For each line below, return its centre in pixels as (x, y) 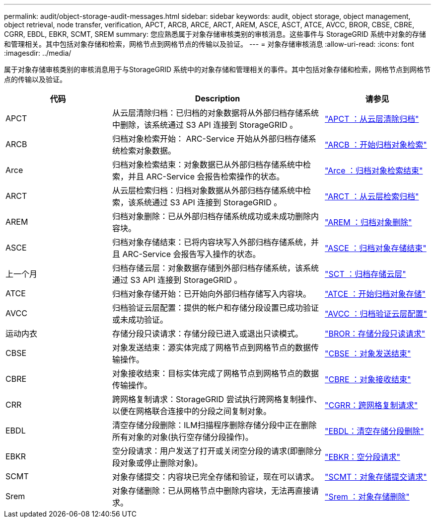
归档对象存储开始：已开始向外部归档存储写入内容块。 (212, 294)
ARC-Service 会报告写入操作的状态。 (191, 254)
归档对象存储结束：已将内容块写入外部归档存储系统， (212, 242)
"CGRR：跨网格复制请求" (371, 405)
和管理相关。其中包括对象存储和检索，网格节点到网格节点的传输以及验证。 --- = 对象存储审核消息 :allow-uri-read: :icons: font (209, 44)
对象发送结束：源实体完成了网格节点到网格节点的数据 (212, 348)
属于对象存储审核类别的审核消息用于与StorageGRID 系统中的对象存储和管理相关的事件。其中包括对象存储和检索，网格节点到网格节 (217, 69)
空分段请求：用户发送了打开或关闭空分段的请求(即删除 (213, 451)
